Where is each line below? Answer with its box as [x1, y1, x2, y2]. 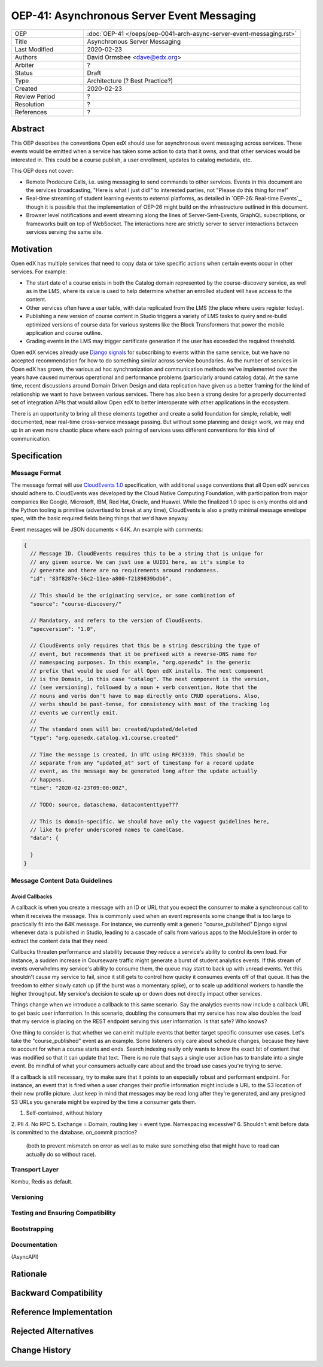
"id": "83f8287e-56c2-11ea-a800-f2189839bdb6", [30, 575, 172, 582]
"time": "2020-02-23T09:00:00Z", [30, 785, 128, 792]
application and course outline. [26, 329, 102, 336]
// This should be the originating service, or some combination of [30, 592, 236, 599]
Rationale [11, 1268, 47, 1279]
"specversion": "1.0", [30, 625, 97, 632]
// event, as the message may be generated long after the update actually [30, 768, 257, 774]
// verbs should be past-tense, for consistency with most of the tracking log [30, 701, 270, 708]
